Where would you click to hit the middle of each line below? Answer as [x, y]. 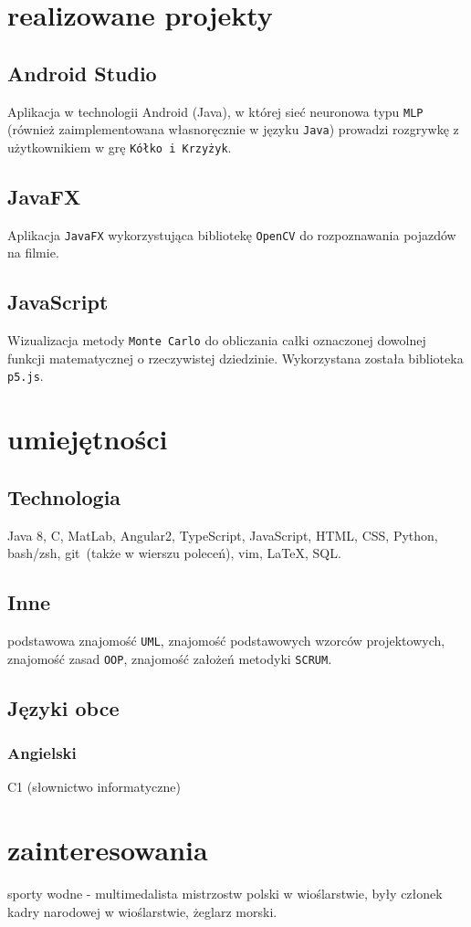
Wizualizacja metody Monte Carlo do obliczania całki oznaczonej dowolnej [217, 340]
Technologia [64, 496]
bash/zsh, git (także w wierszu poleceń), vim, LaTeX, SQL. [174, 553]
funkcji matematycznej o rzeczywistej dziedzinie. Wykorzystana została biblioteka [235, 358]
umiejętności [88, 439]
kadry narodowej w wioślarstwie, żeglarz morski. [142, 911]
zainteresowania [108, 850]
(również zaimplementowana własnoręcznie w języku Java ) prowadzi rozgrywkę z [233, 129]
